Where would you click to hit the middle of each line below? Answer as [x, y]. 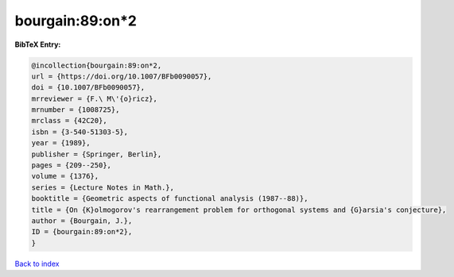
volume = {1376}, [65, 176]
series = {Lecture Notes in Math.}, [103, 187]
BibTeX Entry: [38, 44]
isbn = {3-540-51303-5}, [80, 132]
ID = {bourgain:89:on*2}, [82, 232]
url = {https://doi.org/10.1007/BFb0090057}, [122, 76]
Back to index [37, 264]
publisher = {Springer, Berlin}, [97, 154]
